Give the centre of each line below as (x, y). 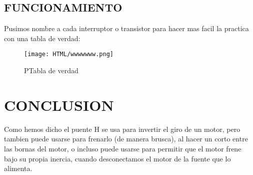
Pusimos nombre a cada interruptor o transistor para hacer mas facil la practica (126, 28)
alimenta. (18, 168)
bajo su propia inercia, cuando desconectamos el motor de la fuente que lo (117, 158)
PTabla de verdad (51, 70)
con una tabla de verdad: (42, 38)
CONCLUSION (59, 105)
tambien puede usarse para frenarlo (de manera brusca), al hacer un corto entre (126, 139)
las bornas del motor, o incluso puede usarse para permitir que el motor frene (123, 148)
